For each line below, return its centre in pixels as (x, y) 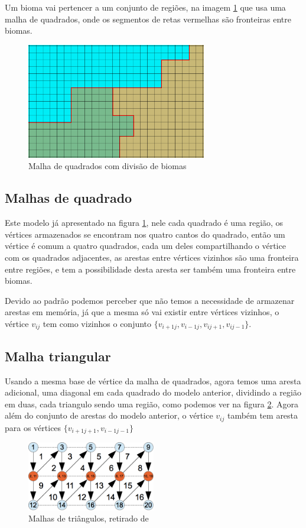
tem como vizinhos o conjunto (97, 323)
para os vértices (33, 427)
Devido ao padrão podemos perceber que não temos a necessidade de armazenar (150, 300)
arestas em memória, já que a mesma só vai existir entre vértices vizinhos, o (142, 312)
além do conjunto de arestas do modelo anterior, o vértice (109, 415)
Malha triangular (58, 356)
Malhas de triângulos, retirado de (89, 518)
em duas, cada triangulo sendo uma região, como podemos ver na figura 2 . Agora (152, 404)
